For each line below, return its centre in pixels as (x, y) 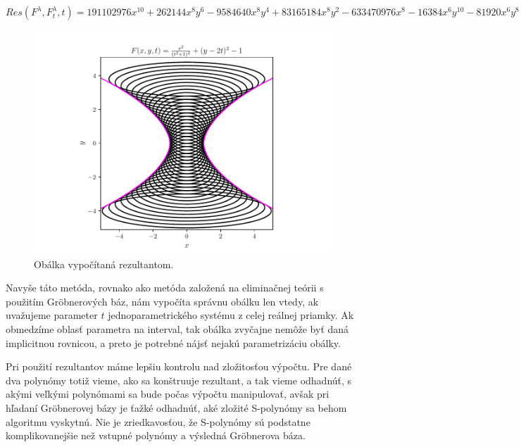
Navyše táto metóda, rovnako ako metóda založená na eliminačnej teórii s (165, 288)
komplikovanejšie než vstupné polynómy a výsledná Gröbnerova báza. (156, 435)
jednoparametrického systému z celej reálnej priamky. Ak (231, 315)
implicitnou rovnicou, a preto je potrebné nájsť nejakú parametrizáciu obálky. (173, 342)
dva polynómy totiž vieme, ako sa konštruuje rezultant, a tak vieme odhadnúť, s (179, 380)
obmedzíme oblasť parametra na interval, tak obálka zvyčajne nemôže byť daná (177, 328)
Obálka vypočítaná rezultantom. (104, 264)
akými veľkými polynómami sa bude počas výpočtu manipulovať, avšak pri (168, 394)
